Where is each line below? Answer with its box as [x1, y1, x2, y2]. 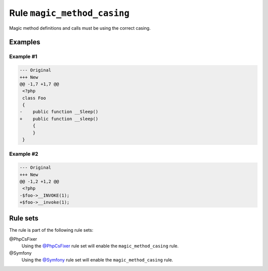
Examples [9, 38, 41, 47]
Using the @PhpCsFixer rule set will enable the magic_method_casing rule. [21, 243, 179, 249]
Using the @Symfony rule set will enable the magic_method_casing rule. [21, 257, 173, 263]
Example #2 [9, 150, 39, 157]
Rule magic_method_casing [9, 7, 130, 18]
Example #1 [9, 53, 37, 60]
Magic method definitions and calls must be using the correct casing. [9, 25, 151, 31]
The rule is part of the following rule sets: [9, 227, 94, 233]
